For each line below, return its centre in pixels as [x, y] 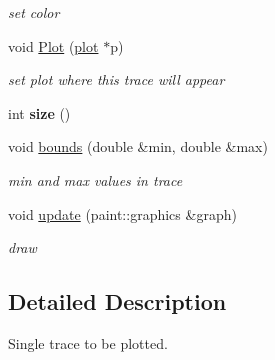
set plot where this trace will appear [116, 79]
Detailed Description [117, 301]
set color [34, 12]
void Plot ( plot [53, 45]
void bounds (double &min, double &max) [138, 146]
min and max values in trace [95, 179]
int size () [39, 112]
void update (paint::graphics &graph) [122, 213]
